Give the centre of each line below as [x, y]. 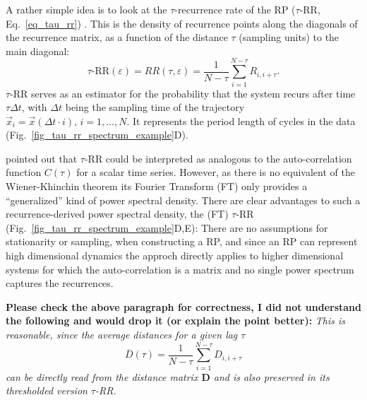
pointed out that [42, 158]
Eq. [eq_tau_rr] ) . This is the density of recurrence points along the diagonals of [182, 23]
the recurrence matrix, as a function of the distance [117, 37]
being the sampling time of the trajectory [155, 107]
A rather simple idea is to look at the [86, 9]
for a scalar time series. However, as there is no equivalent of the [216, 172]
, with [34, 107]
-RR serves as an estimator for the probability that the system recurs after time [183, 93]
